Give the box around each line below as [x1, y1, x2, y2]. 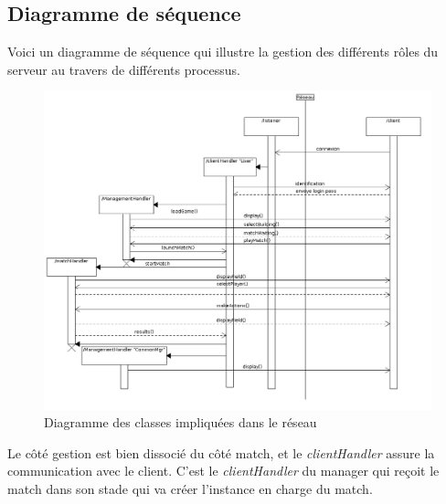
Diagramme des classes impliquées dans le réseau [44, 413, 317, 432]
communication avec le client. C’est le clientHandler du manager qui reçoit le [7, 461, 440, 480]
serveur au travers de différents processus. [7, 59, 240, 79]
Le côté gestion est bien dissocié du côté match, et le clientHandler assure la [7, 443, 435, 462]
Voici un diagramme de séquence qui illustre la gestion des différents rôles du [7, 42, 439, 61]
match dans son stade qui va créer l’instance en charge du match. [7, 478, 373, 498]
